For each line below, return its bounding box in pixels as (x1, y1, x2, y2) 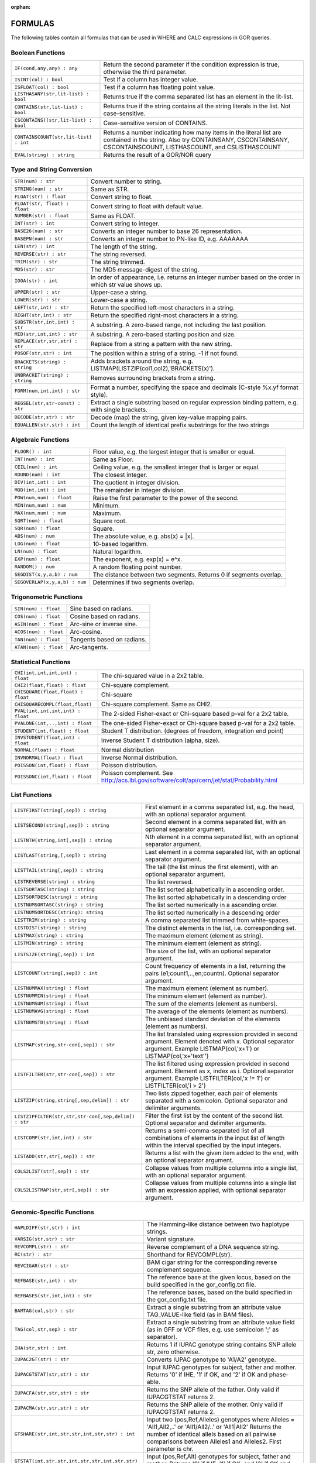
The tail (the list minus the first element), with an (145, 863, 278, 871)
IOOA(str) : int (14, 278, 58, 284)
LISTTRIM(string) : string (14, 917, 87, 923)
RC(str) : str (14, 1251, 52, 1258)
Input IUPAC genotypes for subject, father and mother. (146, 1363, 297, 1371)
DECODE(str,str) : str (14, 414, 75, 421)
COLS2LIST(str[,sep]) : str (14, 1168, 90, 1174)
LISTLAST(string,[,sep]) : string (14, 852, 107, 858)
